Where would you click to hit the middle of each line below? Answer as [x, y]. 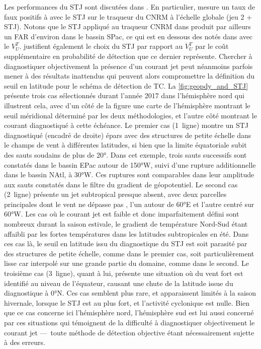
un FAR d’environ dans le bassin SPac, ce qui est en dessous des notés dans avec [128, 36]
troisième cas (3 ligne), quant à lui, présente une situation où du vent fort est [124, 273]
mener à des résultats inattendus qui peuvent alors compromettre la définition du [129, 76]
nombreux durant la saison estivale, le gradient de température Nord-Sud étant [126, 224]
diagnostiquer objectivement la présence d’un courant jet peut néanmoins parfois [128, 66]
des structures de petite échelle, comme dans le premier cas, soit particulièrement [129, 253]
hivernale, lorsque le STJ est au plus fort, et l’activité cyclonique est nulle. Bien [127, 302]
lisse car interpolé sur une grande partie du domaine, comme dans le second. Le [126, 263]
